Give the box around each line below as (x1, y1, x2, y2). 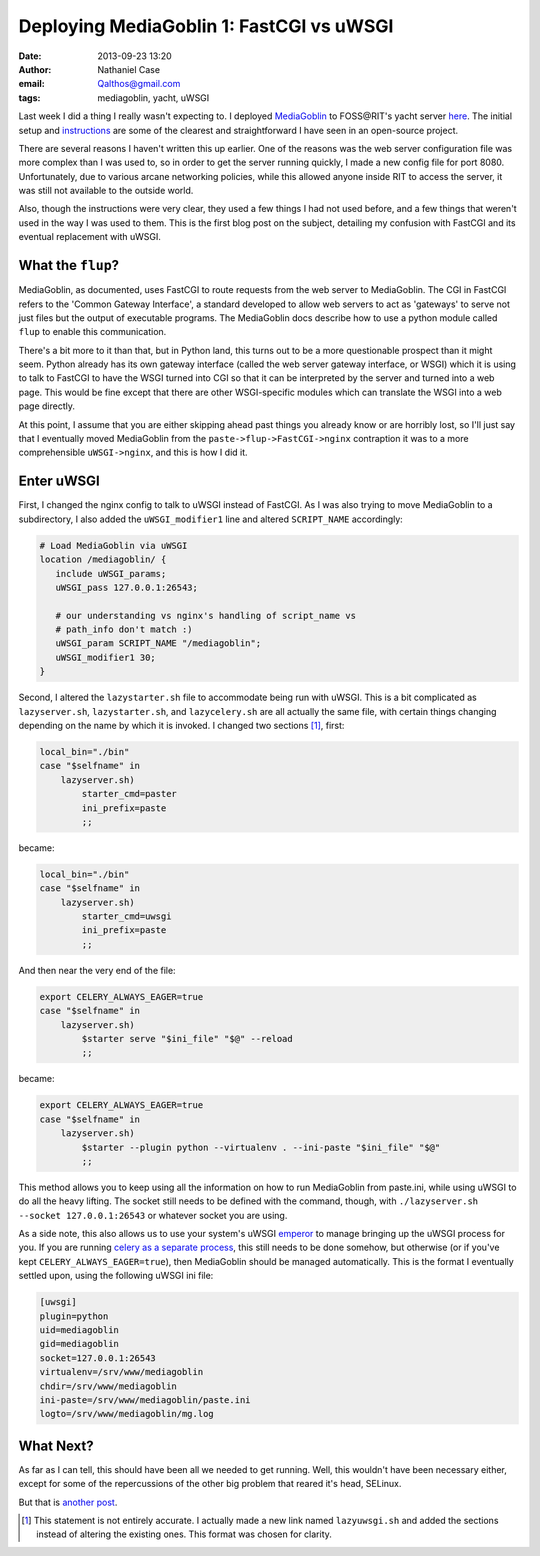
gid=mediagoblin (39, 1338, 120, 1350)
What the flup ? (18, 257, 120, 274)
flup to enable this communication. (18, 326, 167, 338)
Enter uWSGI (18, 473, 100, 490)
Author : (18, 63, 52, 75)
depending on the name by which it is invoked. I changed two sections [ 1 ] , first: (18, 720, 345, 731)
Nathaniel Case (97, 63, 160, 75)
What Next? (18, 1437, 94, 1454)
